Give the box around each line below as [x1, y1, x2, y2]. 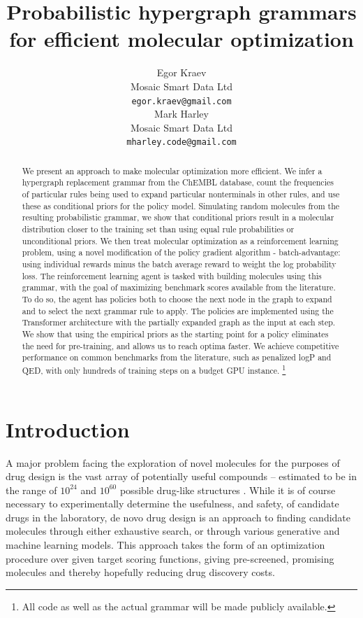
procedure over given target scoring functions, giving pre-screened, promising [6, 551, 334, 566]
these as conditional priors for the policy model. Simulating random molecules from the [22, 199, 340, 211]
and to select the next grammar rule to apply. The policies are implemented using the [22, 304, 334, 316]
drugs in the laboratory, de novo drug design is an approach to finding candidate [6, 510, 351, 524]
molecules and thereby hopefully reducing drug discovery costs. [6, 565, 275, 580]
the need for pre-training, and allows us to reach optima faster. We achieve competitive [22, 339, 339, 351]
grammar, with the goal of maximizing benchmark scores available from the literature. [22, 281, 336, 293]
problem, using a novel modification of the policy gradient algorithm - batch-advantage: [22, 246, 341, 258]
